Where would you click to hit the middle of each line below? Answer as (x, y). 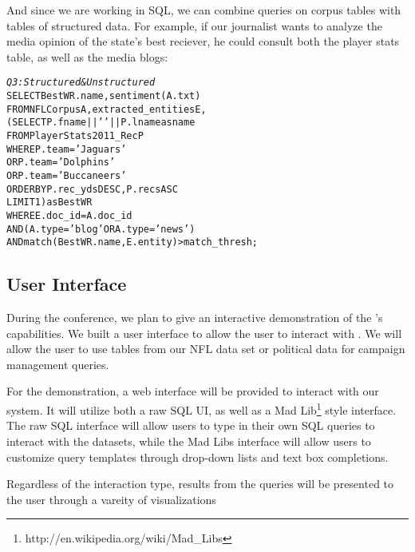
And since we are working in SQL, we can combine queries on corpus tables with (204, 10)
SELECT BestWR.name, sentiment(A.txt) (104, 96)
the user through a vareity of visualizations (111, 499)
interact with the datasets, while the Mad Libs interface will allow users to (189, 441)
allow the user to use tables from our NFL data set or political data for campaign (206, 349)
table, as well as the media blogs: (87, 56)
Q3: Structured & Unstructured (81, 83)
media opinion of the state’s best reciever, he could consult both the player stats (203, 41)
